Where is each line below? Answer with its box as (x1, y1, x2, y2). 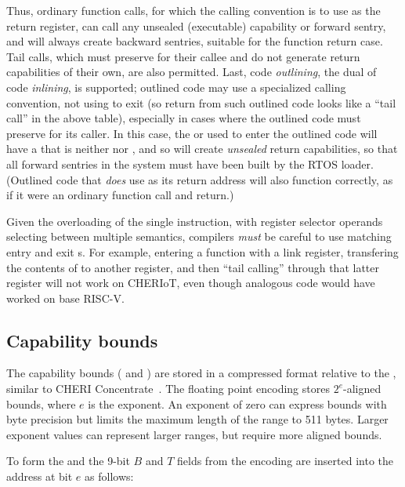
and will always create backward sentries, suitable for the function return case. (6, 33, 383, 49)
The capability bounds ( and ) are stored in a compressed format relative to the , (6, 365, 396, 381)
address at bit (6, 468, 73, 485)
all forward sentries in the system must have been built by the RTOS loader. (6, 155, 374, 172)
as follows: (85, 468, 134, 485)
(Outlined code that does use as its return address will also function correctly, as (6, 171, 393, 187)
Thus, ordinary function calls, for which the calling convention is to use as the (6, 2, 381, 18)
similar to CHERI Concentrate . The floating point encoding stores (6, 380, 330, 397)
